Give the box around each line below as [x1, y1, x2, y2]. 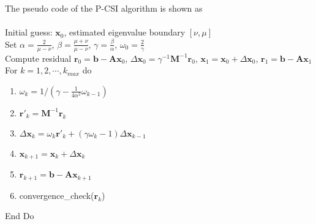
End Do [5, 209, 34, 222]
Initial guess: [5, 26, 53, 39]
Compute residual [5, 51, 72, 64]
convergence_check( [19, 189, 94, 201]
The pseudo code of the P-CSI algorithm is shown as [5, 2, 203, 14]
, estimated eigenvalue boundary [64, 26, 186, 39]
